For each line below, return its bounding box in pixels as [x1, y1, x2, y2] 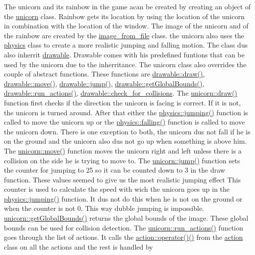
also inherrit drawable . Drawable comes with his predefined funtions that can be [4, 49, 245, 59]
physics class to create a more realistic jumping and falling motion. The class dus [4, 40, 248, 50]
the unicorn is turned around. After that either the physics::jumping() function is [4, 107, 248, 117]
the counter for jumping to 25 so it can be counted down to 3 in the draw [4, 165, 225, 175]
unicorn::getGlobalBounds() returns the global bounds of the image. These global [4, 213, 249, 223]
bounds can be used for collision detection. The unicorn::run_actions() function [4, 222, 243, 232]
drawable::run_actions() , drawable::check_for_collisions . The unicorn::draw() [4, 88, 237, 98]
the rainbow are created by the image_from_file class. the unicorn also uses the [4, 30, 244, 40]
